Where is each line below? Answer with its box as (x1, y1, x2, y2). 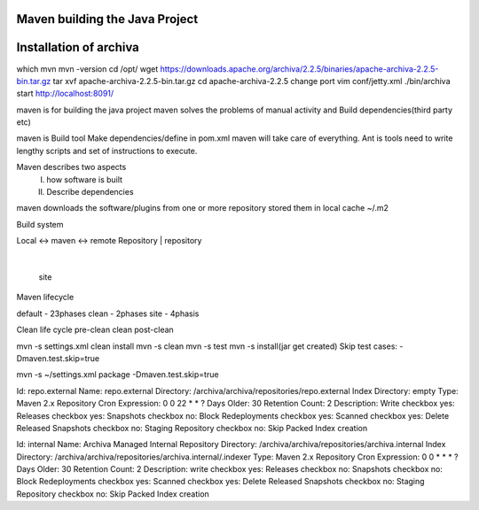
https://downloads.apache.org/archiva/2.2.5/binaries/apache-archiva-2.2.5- (160, 63, 439, 74)
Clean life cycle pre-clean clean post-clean (16, 324, 175, 336)
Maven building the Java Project (16, 12, 199, 27)
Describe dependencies (46, 187, 134, 197)
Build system (16, 219, 64, 229)
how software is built (46, 174, 123, 185)
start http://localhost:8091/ (16, 89, 114, 99)
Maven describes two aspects (16, 162, 127, 173)
